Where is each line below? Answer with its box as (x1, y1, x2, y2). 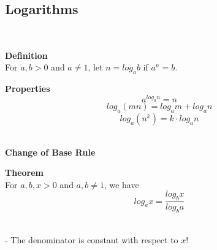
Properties (5, 82, 50, 95)
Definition (5, 48, 48, 61)
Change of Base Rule (5, 145, 96, 158)
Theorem (5, 166, 44, 179)
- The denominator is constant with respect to (5, 233, 178, 246)
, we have (104, 178, 139, 191)
